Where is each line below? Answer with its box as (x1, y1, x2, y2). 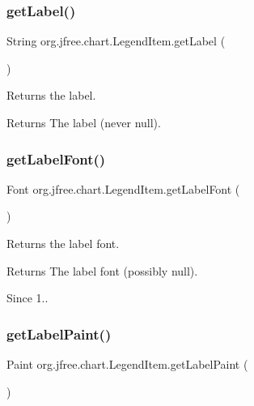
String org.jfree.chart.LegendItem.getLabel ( (6, 32, 226, 49)
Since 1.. (6, 289, 49, 306)
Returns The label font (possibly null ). (6, 262, 198, 279)
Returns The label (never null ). (6, 114, 161, 130)
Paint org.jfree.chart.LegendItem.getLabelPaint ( (6, 356, 248, 372)
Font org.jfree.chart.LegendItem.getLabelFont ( (6, 180, 240, 197)
